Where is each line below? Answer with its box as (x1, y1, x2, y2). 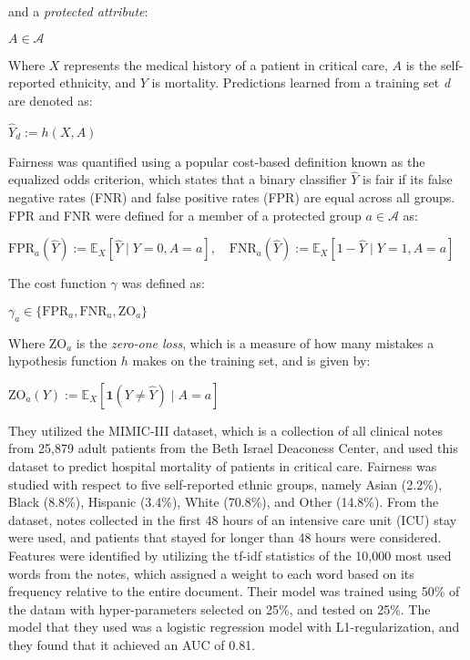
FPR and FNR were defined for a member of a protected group (8, 205, 362, 224)
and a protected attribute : (8, 2, 148, 20)
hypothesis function (8, 351, 117, 370)
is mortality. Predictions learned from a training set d (151, 73, 451, 92)
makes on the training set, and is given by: (132, 351, 371, 370)
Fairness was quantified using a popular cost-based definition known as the (8, 151, 425, 170)
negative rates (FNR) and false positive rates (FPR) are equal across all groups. (8, 188, 455, 206)
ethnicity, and (59, 73, 137, 92)
